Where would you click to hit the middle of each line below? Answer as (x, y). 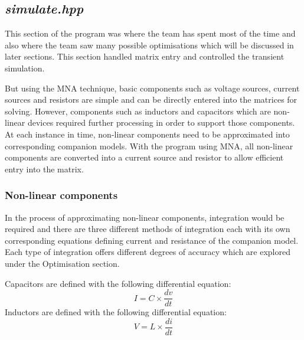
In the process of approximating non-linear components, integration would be (145, 217)
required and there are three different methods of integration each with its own (148, 229)
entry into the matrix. (44, 169)
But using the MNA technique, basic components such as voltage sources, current (152, 88)
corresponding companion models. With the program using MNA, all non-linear (149, 146)
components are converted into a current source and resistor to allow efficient (144, 157)
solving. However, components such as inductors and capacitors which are (138, 111)
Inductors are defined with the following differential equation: (116, 312)
